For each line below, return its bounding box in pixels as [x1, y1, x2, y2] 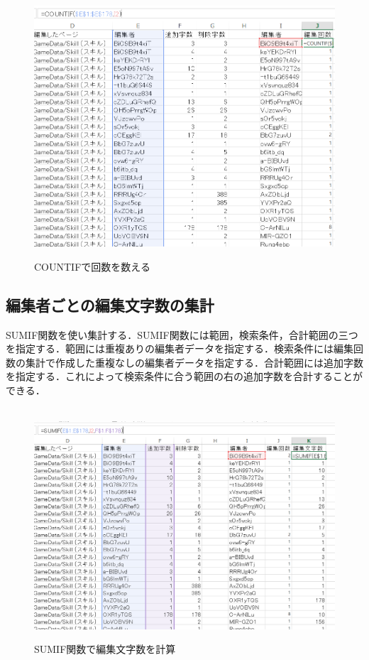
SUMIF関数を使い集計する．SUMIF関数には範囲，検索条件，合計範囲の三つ [6, 327, 358, 342]
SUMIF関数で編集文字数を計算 [34, 642, 176, 656]
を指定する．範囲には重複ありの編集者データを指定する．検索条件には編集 [6, 341, 353, 356]
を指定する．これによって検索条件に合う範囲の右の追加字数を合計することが [6, 369, 363, 384]
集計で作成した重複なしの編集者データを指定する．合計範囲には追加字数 [25, 355, 363, 369]
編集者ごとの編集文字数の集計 [6, 293, 214, 315]
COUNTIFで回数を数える [34, 259, 150, 274]
